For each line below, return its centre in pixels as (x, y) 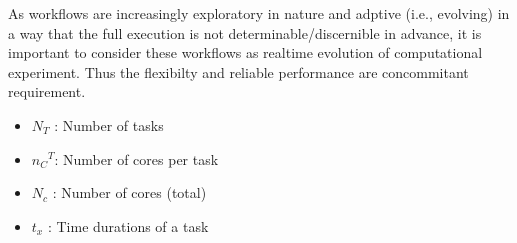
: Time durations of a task (128, 225)
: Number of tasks (109, 124)
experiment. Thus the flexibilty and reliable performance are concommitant (238, 71)
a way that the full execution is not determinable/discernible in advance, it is (245, 32)
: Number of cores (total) (129, 192)
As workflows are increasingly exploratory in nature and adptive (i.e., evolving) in (259, 13)
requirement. (47, 91)
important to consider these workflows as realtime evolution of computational (245, 52)
